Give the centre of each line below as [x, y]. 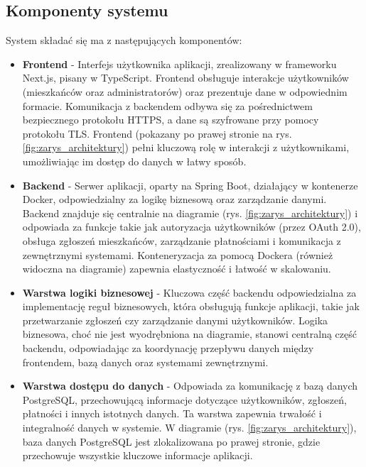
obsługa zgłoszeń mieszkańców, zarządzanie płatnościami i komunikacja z [182, 240]
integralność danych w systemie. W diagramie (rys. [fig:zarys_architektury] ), [189, 428]
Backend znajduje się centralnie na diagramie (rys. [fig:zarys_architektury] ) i [190, 213]
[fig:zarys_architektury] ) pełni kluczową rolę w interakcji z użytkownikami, [186, 147]
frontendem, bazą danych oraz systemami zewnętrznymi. [145, 362]
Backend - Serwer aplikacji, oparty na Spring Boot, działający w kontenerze [190, 185]
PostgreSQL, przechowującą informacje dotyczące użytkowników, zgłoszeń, [184, 399]
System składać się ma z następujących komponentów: [124, 40]
